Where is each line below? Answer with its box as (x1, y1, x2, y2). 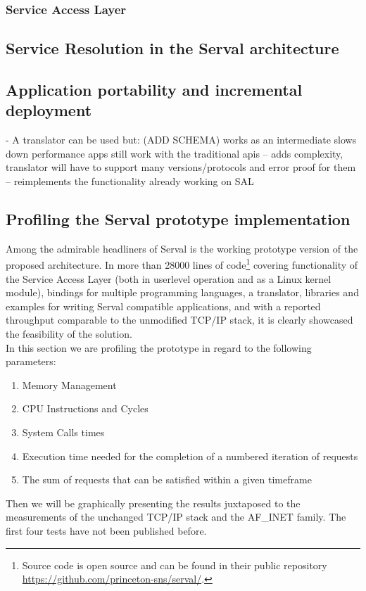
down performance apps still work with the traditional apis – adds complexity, (6, 146, 343, 160)
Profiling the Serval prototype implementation (6, 208, 351, 229)
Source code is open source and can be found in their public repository (22, 557, 327, 572)
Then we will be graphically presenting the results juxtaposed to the (6, 495, 301, 510)
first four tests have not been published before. (6, 523, 207, 538)
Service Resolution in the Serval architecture (6, 37, 339, 59)
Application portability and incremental (6, 79, 303, 101)
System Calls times (22, 424, 105, 439)
